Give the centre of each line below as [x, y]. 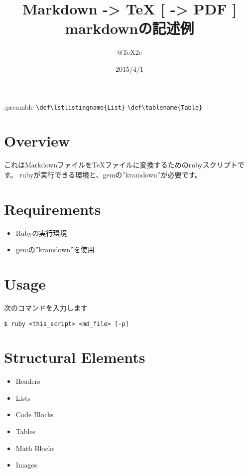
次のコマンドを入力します [46, 307]
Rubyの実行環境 [41, 233]
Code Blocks [35, 414]
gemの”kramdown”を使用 [55, 249]
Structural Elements [75, 357]
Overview [37, 141]
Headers [28, 381]
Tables [26, 431]
